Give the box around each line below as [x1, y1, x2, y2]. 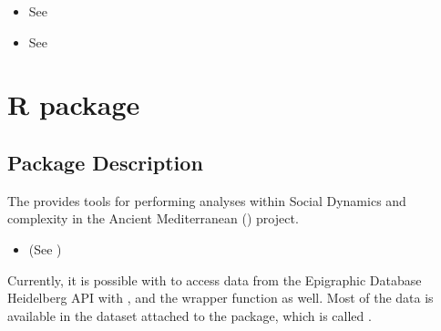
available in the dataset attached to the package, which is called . [7, 305, 372, 325]
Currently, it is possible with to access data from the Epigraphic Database [7, 270, 422, 289]
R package [7, 86, 140, 123]
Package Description [7, 148, 203, 176]
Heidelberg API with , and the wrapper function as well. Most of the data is [7, 288, 434, 307]
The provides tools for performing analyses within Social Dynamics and [7, 191, 406, 210]
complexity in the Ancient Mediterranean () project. [7, 209, 299, 228]
